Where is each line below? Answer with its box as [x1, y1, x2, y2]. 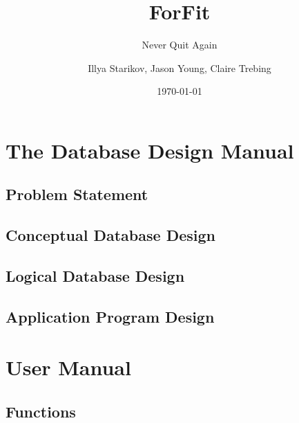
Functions [6, 400, 76, 422]
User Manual [6, 353, 131, 381]
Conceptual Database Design [6, 224, 215, 246]
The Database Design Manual [6, 136, 294, 164]
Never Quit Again [142, 37, 218, 52]
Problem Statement [6, 183, 148, 205]
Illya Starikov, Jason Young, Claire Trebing [88, 60, 271, 75]
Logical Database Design [6, 265, 185, 287]
